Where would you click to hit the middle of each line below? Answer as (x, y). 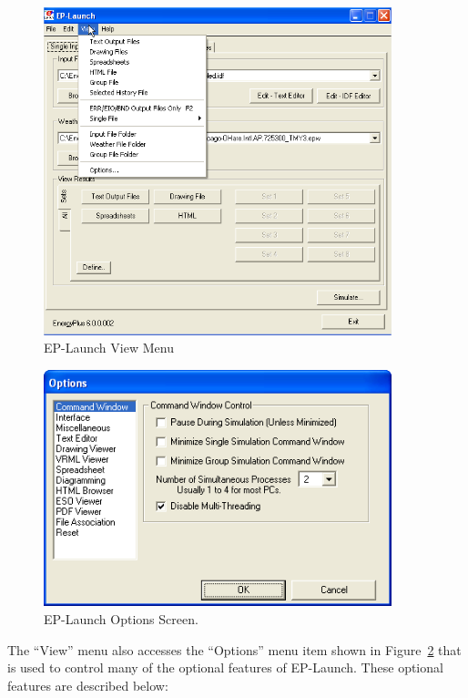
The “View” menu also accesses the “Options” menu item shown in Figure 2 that (234, 649)
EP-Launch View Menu (109, 348)
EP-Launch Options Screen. (121, 619)
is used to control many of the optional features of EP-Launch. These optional (225, 667)
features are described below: (88, 685)
